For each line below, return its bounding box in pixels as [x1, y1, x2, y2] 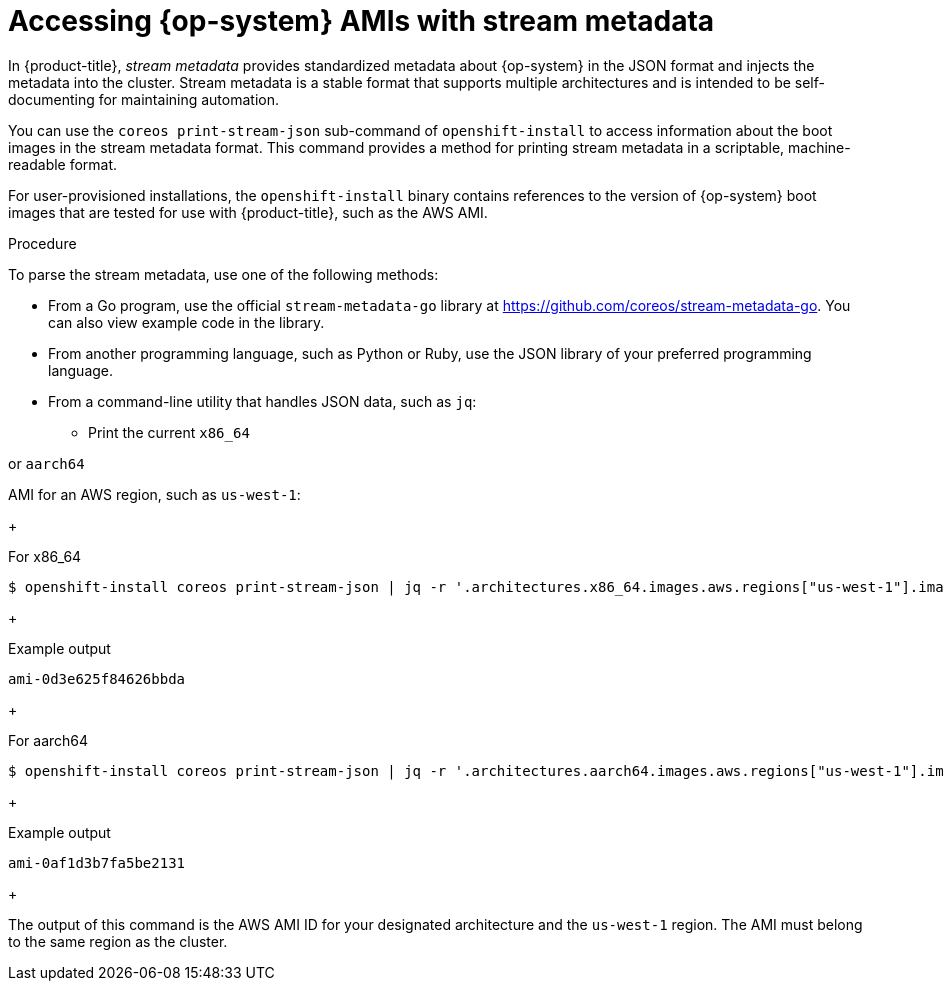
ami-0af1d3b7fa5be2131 [8, 854, 186, 871]
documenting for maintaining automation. [8, 90, 279, 108]
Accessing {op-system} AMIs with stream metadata [8, 4, 715, 38]
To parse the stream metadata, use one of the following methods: [8, 265, 439, 283]
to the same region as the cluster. [8, 932, 228, 950]
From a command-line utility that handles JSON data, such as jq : [48, 392, 477, 410]
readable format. [8, 155, 118, 173]
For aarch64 [8, 731, 89, 749]
